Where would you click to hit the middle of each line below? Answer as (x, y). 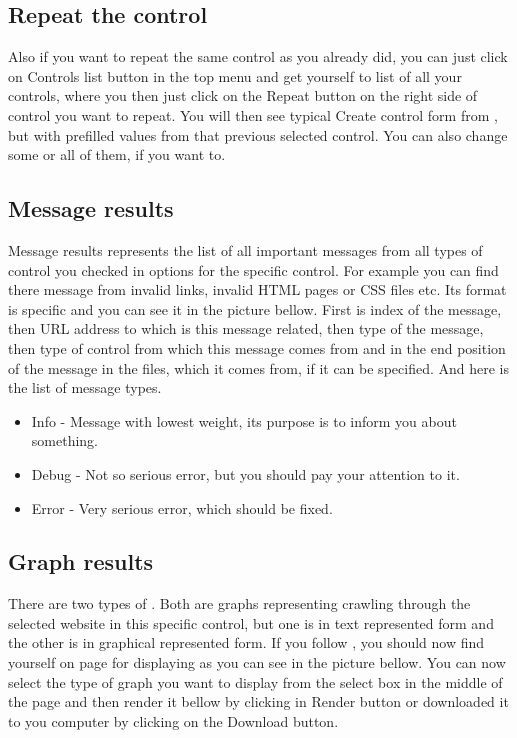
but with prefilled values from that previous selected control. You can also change (258, 134)
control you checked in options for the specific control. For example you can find (253, 269)
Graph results (81, 561)
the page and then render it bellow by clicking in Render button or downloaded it (258, 701)
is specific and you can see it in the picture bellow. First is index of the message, (255, 308)
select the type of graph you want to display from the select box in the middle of (255, 681)
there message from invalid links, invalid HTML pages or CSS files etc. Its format (257, 289)
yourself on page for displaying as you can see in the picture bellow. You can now (257, 662)
